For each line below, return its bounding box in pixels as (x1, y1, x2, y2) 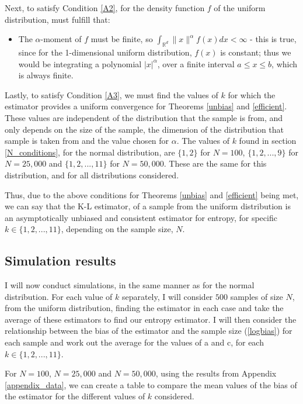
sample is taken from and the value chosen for (5, 134, 169, 147)
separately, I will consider (121, 290, 213, 302)
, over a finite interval (157, 57, 235, 70)
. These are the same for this (163, 157, 267, 170)
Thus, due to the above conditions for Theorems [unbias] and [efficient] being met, (5, 188, 299, 201)
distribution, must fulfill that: (5, 13, 110, 25)
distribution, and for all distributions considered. (5, 168, 179, 181)
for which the (228, 88, 276, 101)
